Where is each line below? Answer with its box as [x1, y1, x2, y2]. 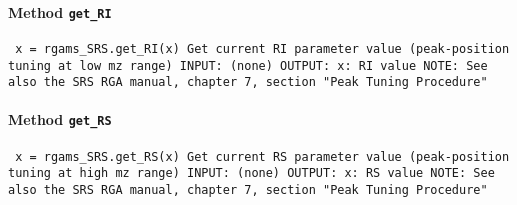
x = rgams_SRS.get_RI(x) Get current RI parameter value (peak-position [15, 41, 510, 56]
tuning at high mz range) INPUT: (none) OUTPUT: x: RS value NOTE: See [8, 166, 495, 181]
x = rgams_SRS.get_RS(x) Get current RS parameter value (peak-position [15, 149, 510, 164]
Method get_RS [8, 109, 112, 130]
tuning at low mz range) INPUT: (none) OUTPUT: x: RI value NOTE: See [8, 58, 488, 73]
